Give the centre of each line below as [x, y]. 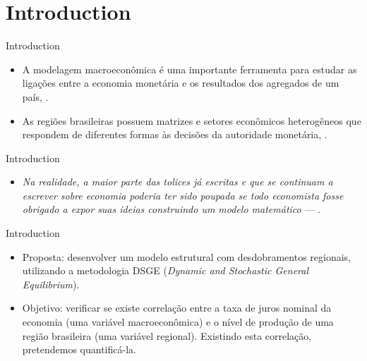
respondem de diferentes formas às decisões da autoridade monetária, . [175, 134]
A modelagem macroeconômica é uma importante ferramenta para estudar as [189, 69]
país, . [35, 96]
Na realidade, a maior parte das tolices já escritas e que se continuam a [178, 182]
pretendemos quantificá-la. [79, 349]
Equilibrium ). [51, 284]
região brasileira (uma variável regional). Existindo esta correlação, [167, 335]
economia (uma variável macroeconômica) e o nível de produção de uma [178, 322]
